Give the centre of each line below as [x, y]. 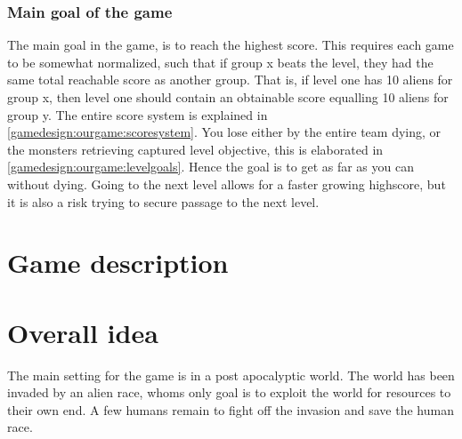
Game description [118, 263]
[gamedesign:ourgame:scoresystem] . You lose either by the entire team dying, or [224, 132]
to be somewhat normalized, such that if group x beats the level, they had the [220, 62]
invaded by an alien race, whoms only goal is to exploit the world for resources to [229, 392]
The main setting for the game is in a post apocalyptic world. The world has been [231, 375]
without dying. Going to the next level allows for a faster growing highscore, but [227, 184]
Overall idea [83, 332]
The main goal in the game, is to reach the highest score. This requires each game [231, 45]
